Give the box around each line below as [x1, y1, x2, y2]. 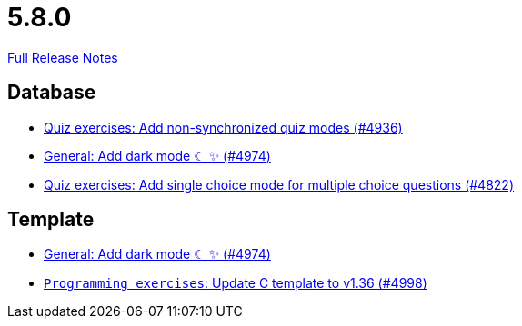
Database [7, 81, 96, 104]
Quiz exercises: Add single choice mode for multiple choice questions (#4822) [44, 176, 515, 193]
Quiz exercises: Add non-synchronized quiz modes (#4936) [44, 119, 403, 135]
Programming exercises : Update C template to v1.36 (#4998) [44, 275, 427, 291]
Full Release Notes [7, 49, 118, 65]
